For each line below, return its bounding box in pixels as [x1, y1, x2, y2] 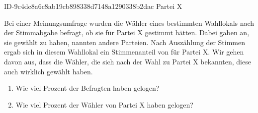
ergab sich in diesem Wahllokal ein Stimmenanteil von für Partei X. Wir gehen [4, 47, 244, 57]
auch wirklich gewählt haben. [4, 66, 93, 76]
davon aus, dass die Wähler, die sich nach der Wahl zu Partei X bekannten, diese [4, 56, 251, 66]
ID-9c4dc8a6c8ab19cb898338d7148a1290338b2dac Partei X [4, 1, 182, 11]
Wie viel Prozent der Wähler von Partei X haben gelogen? [15, 99, 193, 110]
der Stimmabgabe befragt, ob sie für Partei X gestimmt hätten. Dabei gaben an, [4, 27, 250, 38]
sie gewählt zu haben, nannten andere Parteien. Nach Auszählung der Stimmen [4, 37, 246, 47]
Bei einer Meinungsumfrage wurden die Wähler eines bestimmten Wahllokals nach [4, 17, 255, 28]
